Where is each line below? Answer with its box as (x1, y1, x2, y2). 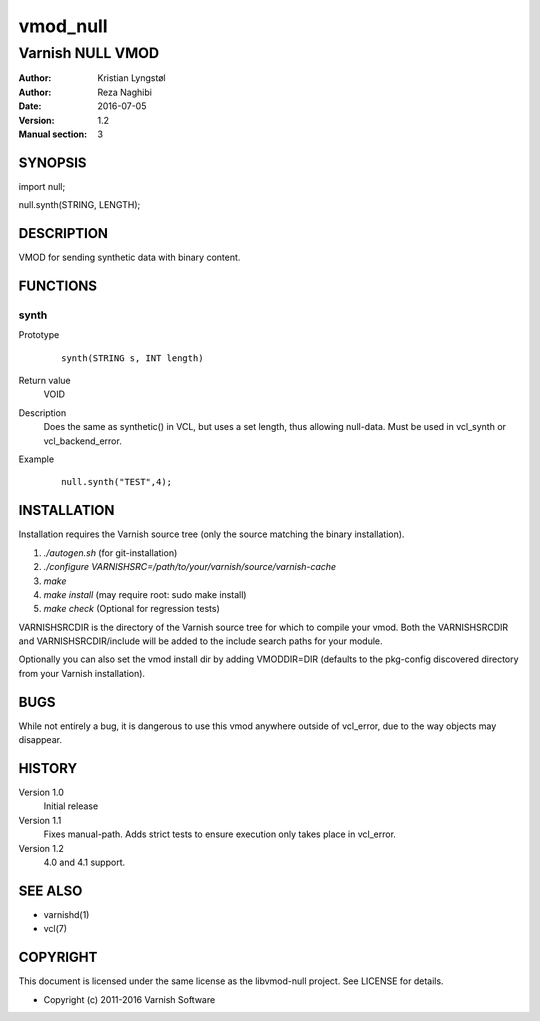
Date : (18, 100, 42, 112)
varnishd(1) (43, 908, 90, 920)
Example (18, 453, 55, 465)
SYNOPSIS (18, 154, 87, 171)
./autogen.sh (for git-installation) (43, 546, 178, 559)
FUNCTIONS (18, 277, 98, 294)
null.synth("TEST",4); (61, 476, 173, 488)
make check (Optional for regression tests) (43, 603, 220, 615)
